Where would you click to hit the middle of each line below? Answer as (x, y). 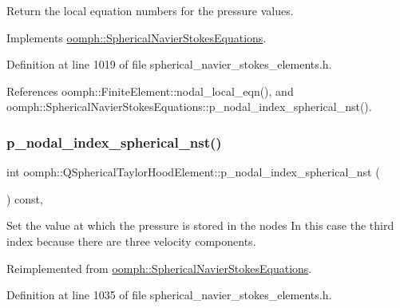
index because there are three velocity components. (131, 241)
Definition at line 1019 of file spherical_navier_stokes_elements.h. (169, 64)
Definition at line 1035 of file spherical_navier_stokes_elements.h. (169, 295)
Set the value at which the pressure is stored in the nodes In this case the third (200, 225)
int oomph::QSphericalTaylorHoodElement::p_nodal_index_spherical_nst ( (193, 172)
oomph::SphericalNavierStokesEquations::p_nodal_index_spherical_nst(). (189, 107)
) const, (25, 198)
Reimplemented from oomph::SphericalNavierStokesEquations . (159, 268)
